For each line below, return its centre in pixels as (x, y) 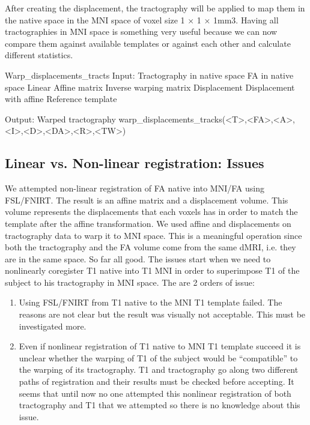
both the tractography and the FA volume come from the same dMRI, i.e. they (150, 247)
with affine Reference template (61, 99)
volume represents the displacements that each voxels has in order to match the (151, 212)
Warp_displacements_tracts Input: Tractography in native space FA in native (149, 75)
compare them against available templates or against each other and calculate (148, 43)
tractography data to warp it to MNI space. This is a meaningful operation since (153, 235)
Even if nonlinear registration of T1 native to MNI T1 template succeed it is (160, 346)
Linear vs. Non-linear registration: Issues (135, 163)
